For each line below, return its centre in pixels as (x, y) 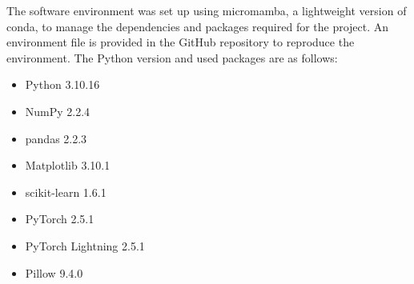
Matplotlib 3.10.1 (68, 165)
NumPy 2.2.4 (58, 111)
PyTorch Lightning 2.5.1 (85, 245)
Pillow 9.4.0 (54, 272)
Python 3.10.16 (62, 84)
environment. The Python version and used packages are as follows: (172, 57)
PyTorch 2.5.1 (60, 219)
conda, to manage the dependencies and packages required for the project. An (198, 26)
